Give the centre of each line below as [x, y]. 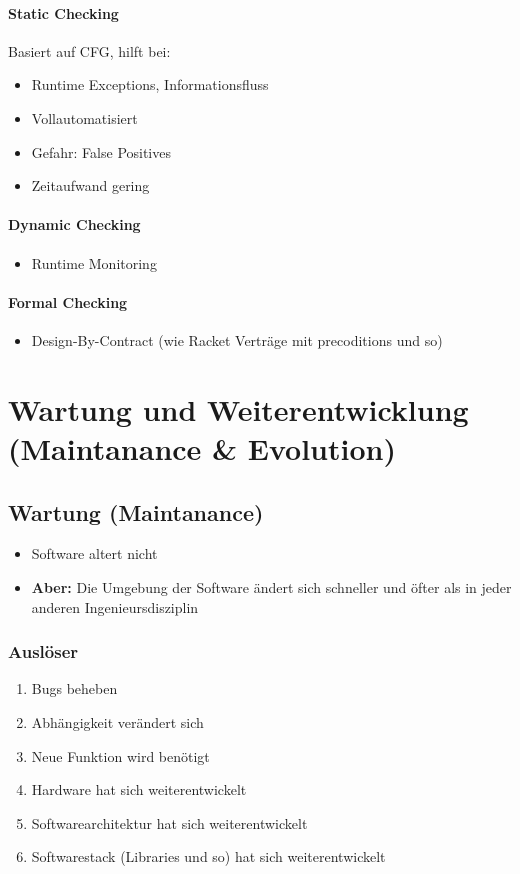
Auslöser [43, 651]
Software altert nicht [94, 553]
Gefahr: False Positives [101, 151]
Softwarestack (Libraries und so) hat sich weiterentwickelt [208, 856]
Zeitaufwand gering [90, 185]
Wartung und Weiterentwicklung [238, 408]
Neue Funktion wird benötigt [120, 755]
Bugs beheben [74, 688]
